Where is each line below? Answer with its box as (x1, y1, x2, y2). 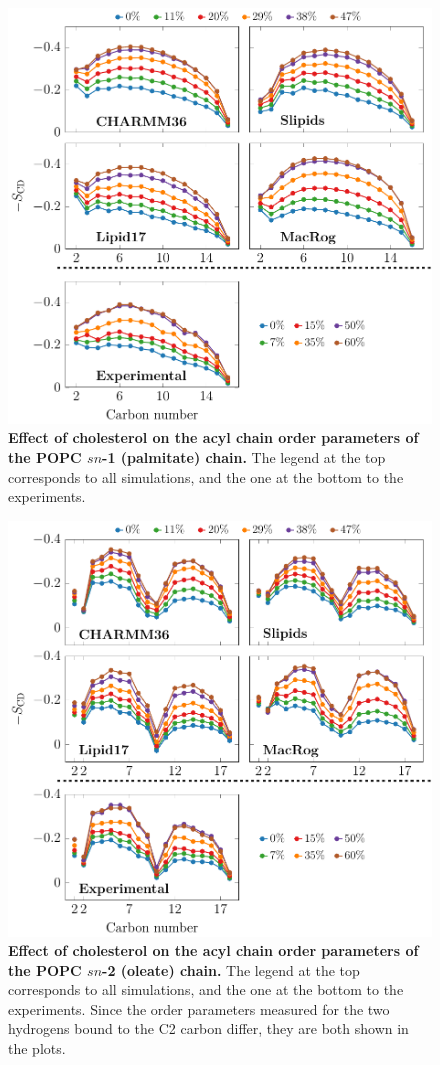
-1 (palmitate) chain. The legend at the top (102, 446, 386, 467)
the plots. (8, 1038, 66, 1059)
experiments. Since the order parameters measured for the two (8, 998, 390, 1019)
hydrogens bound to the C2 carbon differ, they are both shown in (8, 1018, 409, 1039)
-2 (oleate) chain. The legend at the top (102, 959, 360, 980)
